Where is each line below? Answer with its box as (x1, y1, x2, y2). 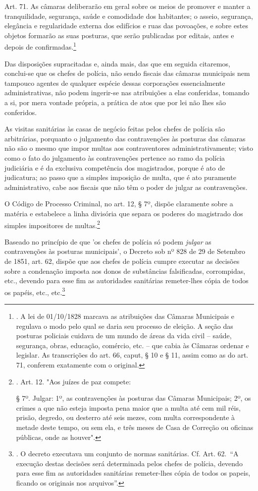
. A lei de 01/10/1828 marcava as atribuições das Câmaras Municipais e (16, 311, 235, 321)
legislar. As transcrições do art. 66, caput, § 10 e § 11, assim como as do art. (16, 350, 249, 360)
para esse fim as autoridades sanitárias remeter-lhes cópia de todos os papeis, (16, 468, 251, 478)
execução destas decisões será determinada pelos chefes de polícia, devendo (16, 458, 243, 468)
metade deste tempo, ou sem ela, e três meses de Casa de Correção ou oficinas (16, 422, 254, 432)
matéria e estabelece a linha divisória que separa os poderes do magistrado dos (4, 208, 243, 218)
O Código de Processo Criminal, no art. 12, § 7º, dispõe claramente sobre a (4, 198, 233, 209)
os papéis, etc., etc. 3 (4, 285, 65, 297)
